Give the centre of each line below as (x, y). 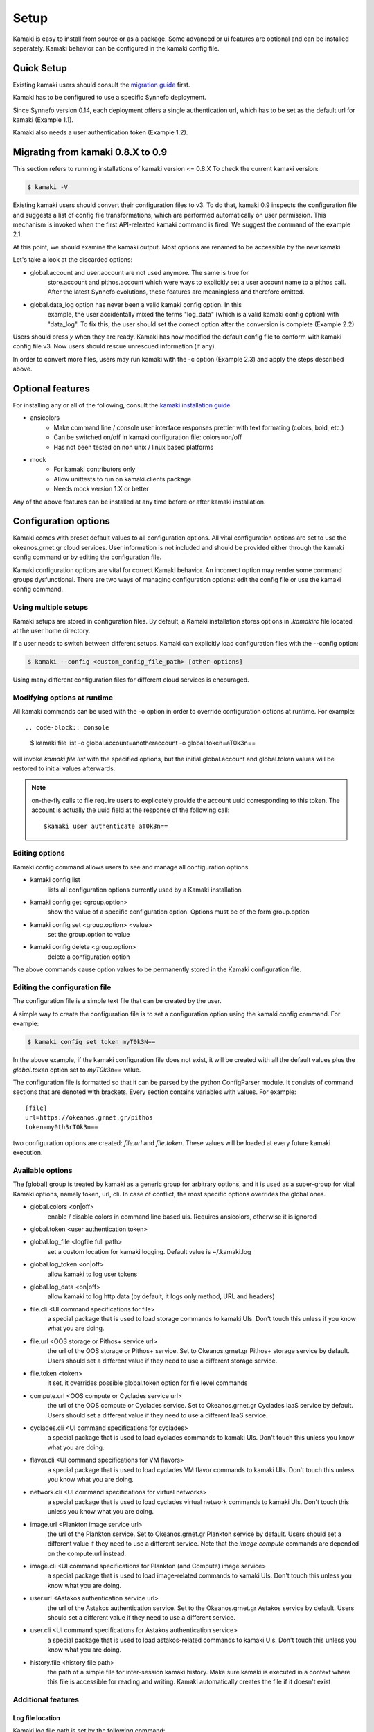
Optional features (51, 388)
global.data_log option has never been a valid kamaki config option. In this (136, 304)
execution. (28, 1153)
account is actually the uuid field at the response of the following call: (131, 810)
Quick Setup (40, 68)
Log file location (36, 1717)
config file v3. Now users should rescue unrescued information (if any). (115, 346)
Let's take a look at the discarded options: (73, 260)
